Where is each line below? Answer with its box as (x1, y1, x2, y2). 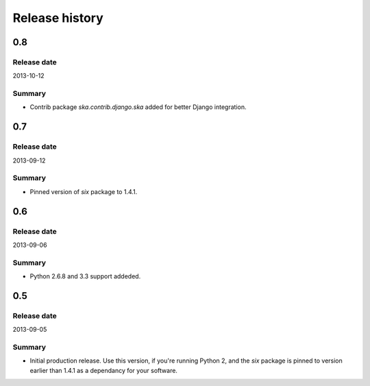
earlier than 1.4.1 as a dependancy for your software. (29, 366, 178, 374)
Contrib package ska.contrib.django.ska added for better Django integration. (29, 103, 247, 111)
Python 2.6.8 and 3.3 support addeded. (29, 272, 141, 280)
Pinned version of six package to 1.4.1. (29, 187, 138, 195)
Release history (12, 10, 104, 25)
